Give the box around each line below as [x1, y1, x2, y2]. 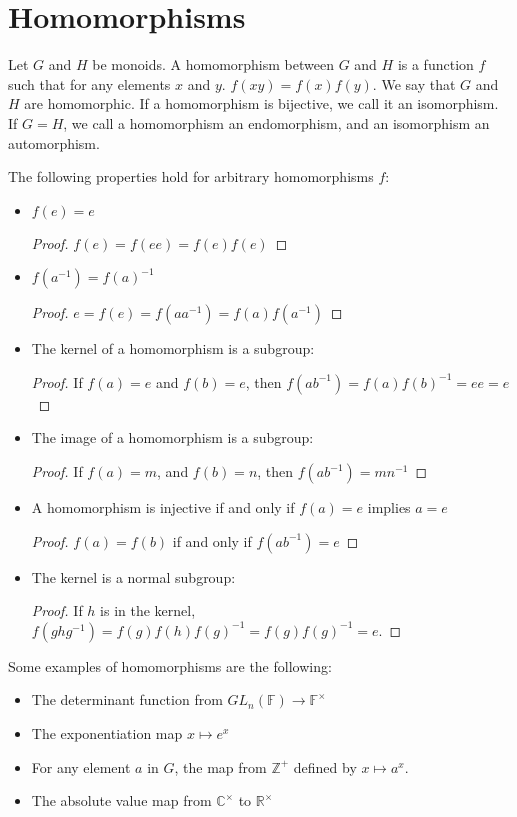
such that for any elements [8, 73, 171, 94]
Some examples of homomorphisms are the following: [8, 655, 332, 676]
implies [367, 497, 411, 518]
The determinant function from [31, 689, 223, 710]
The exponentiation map [31, 723, 183, 744]
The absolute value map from [31, 790, 212, 811]
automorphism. [8, 132, 100, 153]
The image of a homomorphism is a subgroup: [31, 427, 314, 448]
